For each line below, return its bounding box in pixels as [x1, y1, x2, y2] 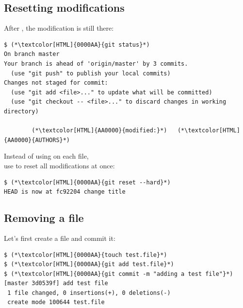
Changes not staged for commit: [4, 79, 108, 87]
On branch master [4, 51, 60, 58]
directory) [4, 108, 39, 115]
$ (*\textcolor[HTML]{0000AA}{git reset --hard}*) [4, 179, 171, 186]
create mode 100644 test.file [7, 299, 105, 306]
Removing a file [4, 210, 84, 225]
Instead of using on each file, [4, 151, 89, 161]
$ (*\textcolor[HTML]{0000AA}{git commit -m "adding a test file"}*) [4, 270, 233, 277]
